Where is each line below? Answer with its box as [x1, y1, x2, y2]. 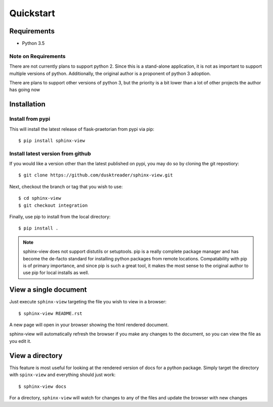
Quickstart [9, 8, 56, 19]
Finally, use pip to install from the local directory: [9, 214, 111, 220]
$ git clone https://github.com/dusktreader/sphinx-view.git [18, 172, 173, 178]
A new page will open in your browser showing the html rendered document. [9, 322, 169, 328]
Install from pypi [9, 115, 51, 122]
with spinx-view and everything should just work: [9, 372, 116, 378]
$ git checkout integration [18, 202, 88, 208]
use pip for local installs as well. [23, 269, 89, 276]
